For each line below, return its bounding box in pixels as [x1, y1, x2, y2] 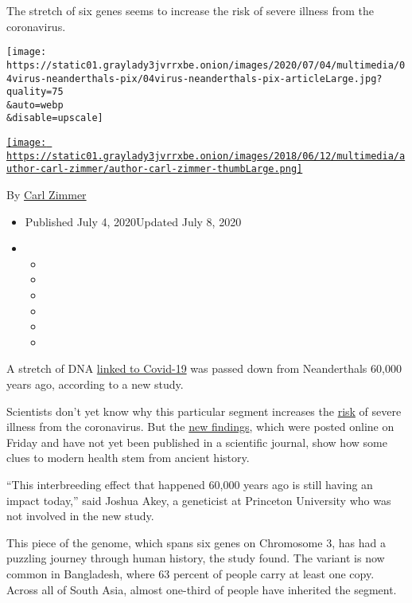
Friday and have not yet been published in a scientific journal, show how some [6, 433, 387, 450]
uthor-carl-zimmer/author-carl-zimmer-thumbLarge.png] [6, 163, 303, 175]
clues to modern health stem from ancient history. [6, 449, 250, 466]
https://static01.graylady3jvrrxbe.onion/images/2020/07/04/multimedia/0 [6, 59, 406, 71]
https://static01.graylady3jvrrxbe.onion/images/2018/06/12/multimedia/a [6, 150, 406, 162]
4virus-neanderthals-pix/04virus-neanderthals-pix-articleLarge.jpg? [6, 72, 383, 84]
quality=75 [6, 86, 64, 98]
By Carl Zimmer [6, 186, 87, 203]
